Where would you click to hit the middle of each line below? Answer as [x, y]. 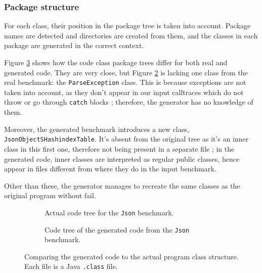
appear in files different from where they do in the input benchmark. [110, 169]
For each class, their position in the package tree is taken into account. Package [127, 26]
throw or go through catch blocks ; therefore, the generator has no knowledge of [129, 102]
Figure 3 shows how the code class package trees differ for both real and [116, 62]
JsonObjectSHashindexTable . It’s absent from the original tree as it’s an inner [126, 139]
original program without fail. [50, 195]
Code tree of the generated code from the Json [117, 229]
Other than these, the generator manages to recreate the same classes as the [122, 185]
